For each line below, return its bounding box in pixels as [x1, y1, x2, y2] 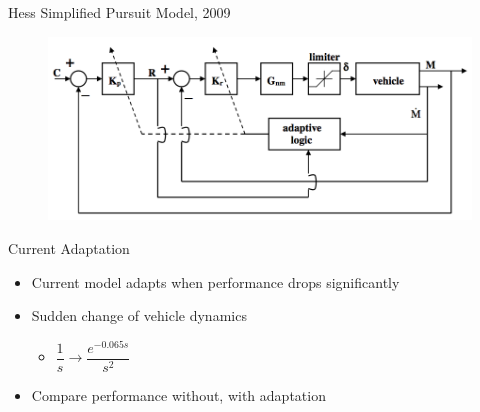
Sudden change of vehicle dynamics [31, 305, 247, 326]
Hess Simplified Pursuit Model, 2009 [8, 2, 231, 22]
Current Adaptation [8, 237, 130, 258]
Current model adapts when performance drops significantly [31, 271, 400, 292]
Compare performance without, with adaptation [31, 384, 326, 405]
